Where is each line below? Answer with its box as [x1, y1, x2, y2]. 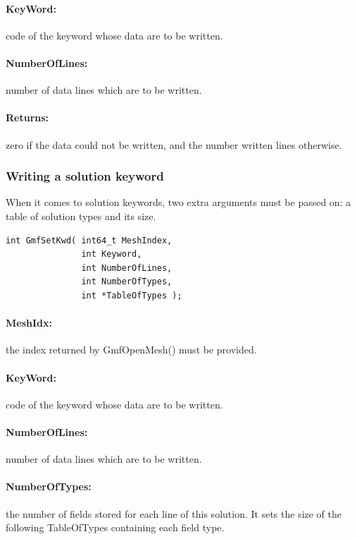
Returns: [6, 110, 49, 125]
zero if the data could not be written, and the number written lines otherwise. [6, 137, 342, 152]
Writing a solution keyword [6, 167, 164, 185]
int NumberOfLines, [81, 262, 173, 273]
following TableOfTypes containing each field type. [6, 520, 225, 535]
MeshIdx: [6, 315, 52, 330]
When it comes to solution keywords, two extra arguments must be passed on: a [6, 195, 351, 210]
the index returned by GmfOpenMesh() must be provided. [6, 342, 257, 357]
